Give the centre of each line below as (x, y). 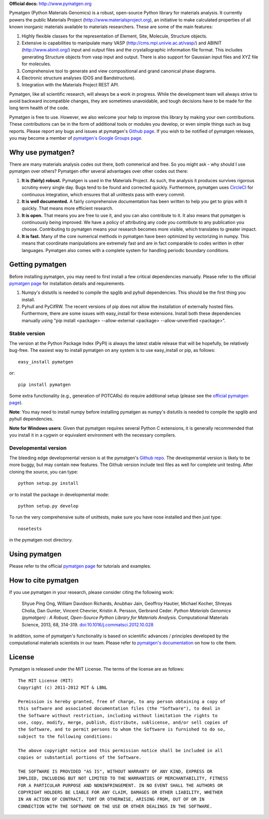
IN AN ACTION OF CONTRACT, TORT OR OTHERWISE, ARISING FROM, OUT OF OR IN (111, 799)
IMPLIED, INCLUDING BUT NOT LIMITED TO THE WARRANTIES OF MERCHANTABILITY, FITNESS (123, 778)
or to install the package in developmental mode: (59, 495)
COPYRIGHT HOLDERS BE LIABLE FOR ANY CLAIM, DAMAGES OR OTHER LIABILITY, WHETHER (121, 792)
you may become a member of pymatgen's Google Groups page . (76, 138)
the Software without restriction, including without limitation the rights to (118, 715)
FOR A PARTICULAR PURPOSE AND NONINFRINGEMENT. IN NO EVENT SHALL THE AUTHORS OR (121, 785)
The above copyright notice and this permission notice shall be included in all (121, 750)
